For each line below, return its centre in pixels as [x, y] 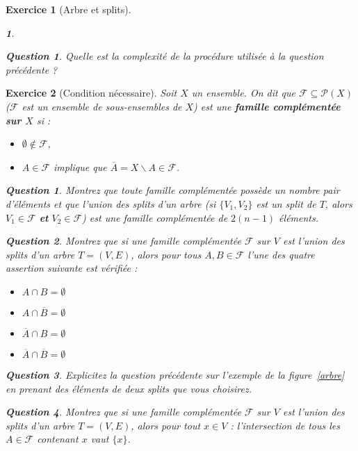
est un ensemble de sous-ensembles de [102, 106]
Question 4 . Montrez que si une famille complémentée [123, 412]
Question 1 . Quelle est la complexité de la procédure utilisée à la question [165, 56]
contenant [58, 439]
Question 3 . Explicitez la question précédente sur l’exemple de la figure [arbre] [175, 374]
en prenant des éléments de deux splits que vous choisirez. [129, 388]
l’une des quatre [281, 254]
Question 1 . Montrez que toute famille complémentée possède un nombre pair [173, 190]
